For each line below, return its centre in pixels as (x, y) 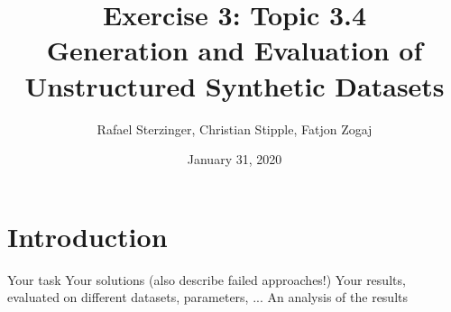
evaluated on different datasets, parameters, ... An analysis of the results (208, 297)
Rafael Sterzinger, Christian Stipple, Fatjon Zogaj (235, 128)
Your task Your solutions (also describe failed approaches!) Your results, (207, 279)
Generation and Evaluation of (235, 50)
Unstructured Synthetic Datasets (235, 85)
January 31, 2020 (235, 159)
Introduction (87, 236)
